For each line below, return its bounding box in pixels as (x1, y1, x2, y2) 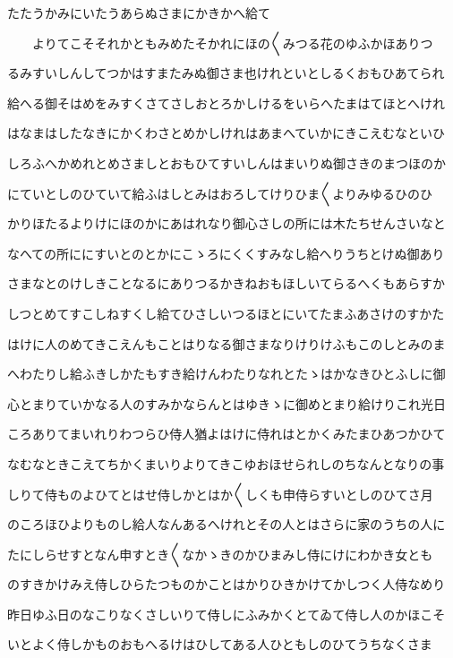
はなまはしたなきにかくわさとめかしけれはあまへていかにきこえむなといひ (7, 124, 446, 142)
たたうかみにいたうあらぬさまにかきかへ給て (7, 4, 270, 21)
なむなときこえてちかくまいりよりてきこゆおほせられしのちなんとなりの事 (7, 454, 445, 473)
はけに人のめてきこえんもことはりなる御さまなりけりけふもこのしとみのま (7, 334, 446, 353)
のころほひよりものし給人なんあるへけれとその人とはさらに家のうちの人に (7, 515, 446, 534)
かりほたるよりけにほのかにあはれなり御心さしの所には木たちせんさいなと (7, 214, 446, 233)
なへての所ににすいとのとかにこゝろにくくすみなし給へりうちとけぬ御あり (7, 244, 445, 262)
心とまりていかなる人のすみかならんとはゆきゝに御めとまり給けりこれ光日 (7, 394, 446, 413)
